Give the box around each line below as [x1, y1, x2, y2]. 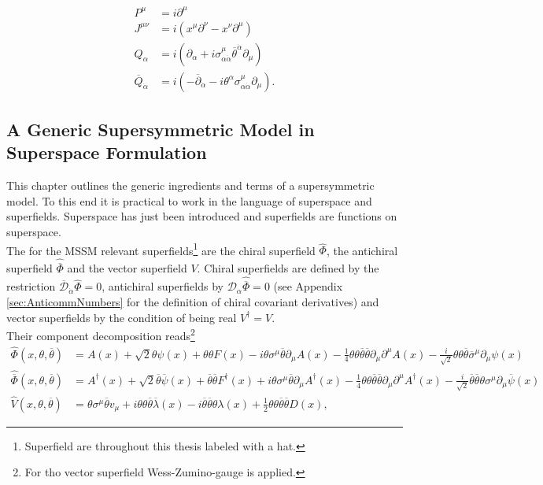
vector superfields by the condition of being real [6, 309, 237, 325]
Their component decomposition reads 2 [6, 325, 195, 343]
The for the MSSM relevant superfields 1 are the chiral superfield [6, 239, 316, 258]
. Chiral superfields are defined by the [197, 260, 379, 276]
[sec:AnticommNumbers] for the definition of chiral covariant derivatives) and [6, 293, 379, 309]
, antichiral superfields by [102, 278, 223, 294]
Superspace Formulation [6, 140, 207, 165]
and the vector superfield [67, 260, 187, 276]
